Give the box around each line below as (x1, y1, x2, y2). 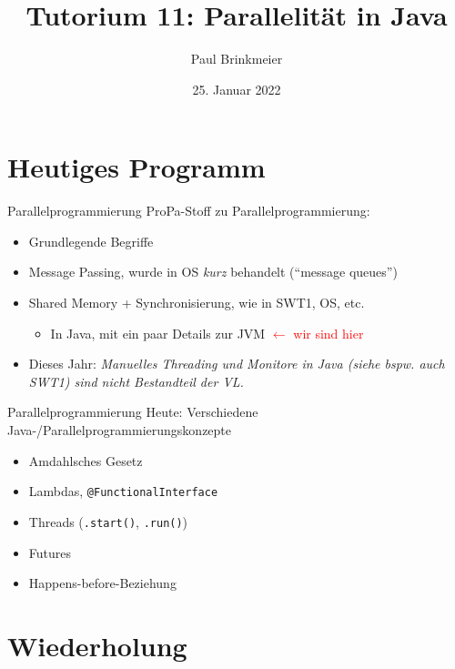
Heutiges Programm (7, 148, 266, 186)
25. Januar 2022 (192, 79, 281, 98)
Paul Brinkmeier (190, 49, 283, 68)
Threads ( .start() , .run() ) (28, 512, 188, 531)
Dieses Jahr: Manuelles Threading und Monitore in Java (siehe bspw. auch (28, 354, 445, 373)
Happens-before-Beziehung (28, 573, 177, 593)
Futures (28, 542, 72, 562)
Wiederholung (7, 626, 187, 664)
